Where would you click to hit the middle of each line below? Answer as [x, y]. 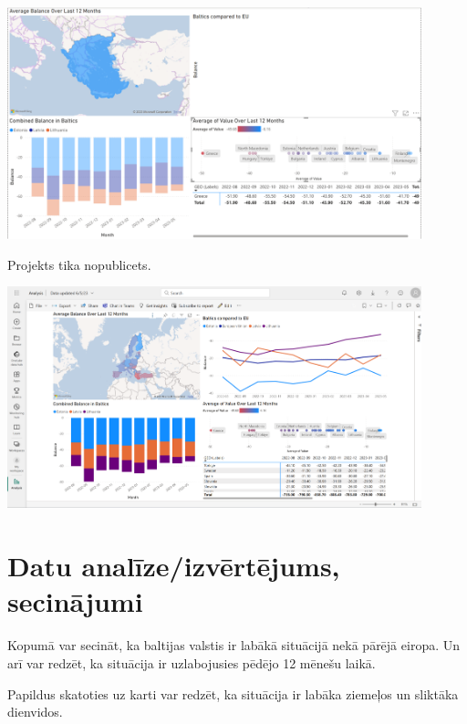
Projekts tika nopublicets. [79, 264]
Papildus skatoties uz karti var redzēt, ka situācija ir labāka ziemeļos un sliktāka [233, 693]
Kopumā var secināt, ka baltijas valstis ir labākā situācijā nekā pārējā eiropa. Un [234, 645]
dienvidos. [35, 712]
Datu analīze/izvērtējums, [174, 566]
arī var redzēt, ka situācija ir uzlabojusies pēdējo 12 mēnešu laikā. [192, 662]
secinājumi [75, 601]
